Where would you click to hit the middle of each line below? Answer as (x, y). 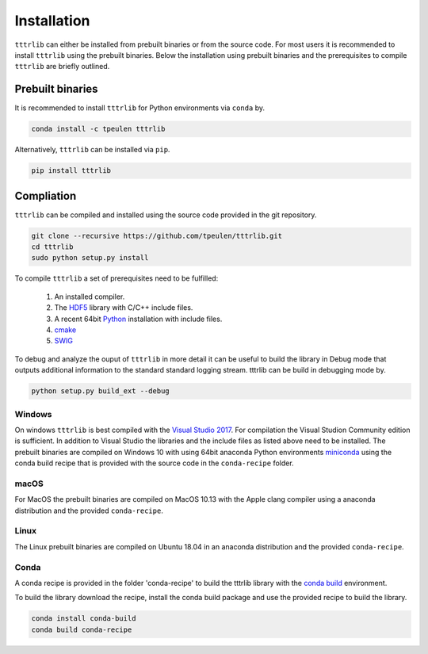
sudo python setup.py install (90, 258)
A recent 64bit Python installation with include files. (138, 319)
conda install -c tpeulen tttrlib (98, 129)
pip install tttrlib (71, 171)
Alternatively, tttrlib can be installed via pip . (92, 150)
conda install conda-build (84, 619)
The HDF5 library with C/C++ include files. (124, 308)
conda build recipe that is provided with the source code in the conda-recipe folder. (154, 463)
